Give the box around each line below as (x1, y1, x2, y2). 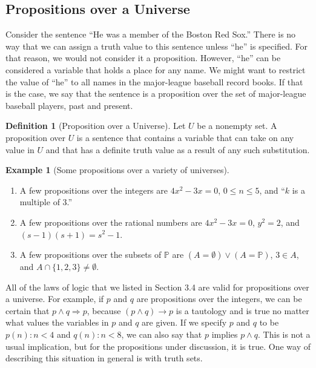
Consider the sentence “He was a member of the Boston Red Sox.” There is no (5, 28, 296, 41)
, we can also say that (121, 328, 202, 341)
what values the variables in (5, 316, 109, 329)
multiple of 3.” (19, 195, 73, 208)
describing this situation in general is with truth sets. (5, 352, 203, 364)
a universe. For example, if (5, 292, 104, 305)
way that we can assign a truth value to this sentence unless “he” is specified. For (5, 39, 308, 52)
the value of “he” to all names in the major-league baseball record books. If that (5, 75, 303, 88)
